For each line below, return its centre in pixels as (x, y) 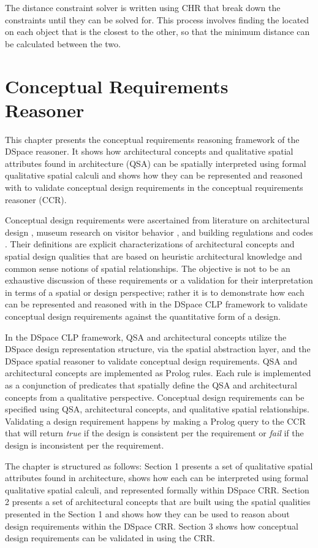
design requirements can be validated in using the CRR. (110, 538)
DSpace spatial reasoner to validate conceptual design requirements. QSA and (151, 361)
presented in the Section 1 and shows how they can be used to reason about (147, 513)
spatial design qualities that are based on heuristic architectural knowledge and (154, 256)
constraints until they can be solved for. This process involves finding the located (157, 19)
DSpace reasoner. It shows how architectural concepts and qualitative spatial (149, 151)
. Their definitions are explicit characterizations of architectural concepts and (150, 244)
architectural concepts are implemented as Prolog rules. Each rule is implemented (158, 373)
